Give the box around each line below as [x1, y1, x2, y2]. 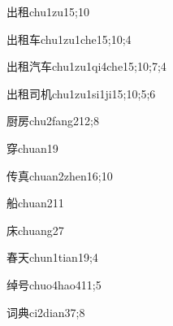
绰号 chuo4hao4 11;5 [6, 276, 102, 293]
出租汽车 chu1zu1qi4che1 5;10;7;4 [6, 58, 167, 75]
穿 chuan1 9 [6, 139, 58, 156]
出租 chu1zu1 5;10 [6, 3, 89, 20]
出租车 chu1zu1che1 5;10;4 [6, 30, 132, 47]
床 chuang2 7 [6, 221, 64, 238]
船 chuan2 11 [6, 194, 64, 211]
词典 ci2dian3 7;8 [6, 303, 85, 320]
